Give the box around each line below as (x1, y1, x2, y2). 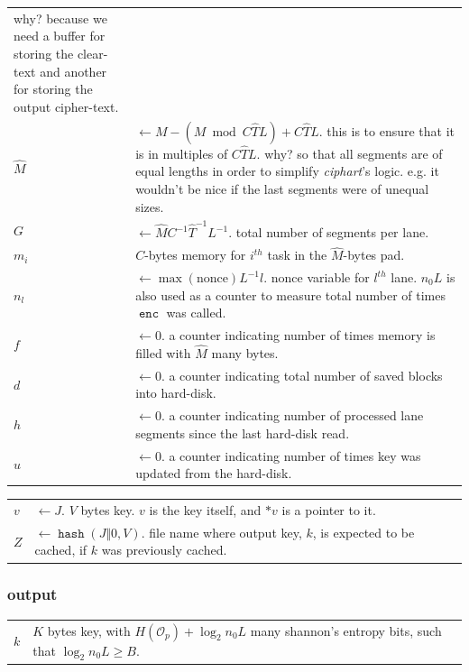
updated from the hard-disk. (135, 464, 292, 483)
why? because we (14, 8, 107, 27)
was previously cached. (101, 540, 227, 559)
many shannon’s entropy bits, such (250, 621, 442, 640)
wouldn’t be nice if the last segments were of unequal (135, 179, 429, 198)
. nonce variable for (263, 268, 370, 287)
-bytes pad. (343, 245, 405, 264)
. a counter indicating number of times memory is (161, 326, 436, 345)
